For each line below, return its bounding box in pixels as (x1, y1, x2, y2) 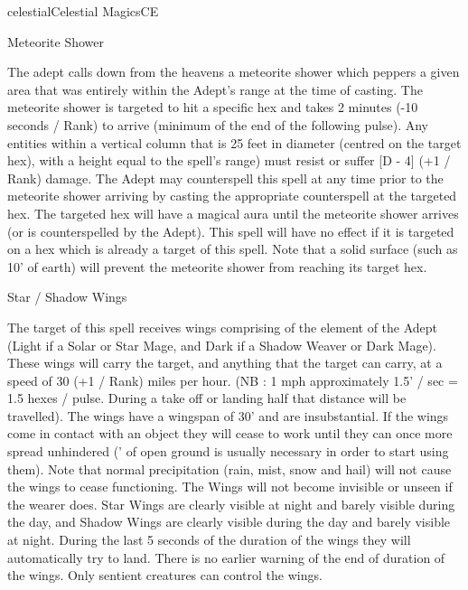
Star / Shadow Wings (7, 287, 127, 306)
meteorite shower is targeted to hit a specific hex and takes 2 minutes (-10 (7, 98, 418, 117)
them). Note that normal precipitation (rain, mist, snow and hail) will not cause (7, 459, 452, 478)
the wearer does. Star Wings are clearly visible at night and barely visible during (7, 494, 455, 513)
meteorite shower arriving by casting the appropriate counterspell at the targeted (7, 186, 457, 205)
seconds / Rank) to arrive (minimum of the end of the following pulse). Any (7, 115, 429, 134)
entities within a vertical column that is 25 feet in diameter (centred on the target (7, 133, 462, 152)
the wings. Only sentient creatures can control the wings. (7, 566, 323, 585)
